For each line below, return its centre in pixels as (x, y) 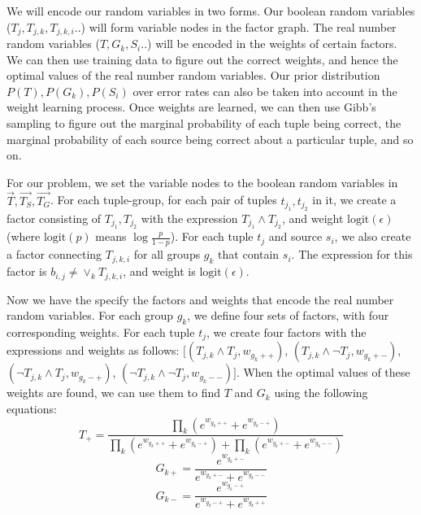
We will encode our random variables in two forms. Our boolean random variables (211, 11)
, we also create (373, 236)
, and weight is (159, 271)
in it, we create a (354, 200)
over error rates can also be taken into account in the (265, 91)
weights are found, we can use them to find (114, 393)
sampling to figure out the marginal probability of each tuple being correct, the (204, 123)
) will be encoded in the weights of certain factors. (272, 44)
